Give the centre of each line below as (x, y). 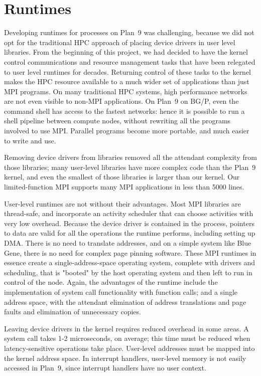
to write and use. (30, 140)
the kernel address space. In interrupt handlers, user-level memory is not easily (125, 358)
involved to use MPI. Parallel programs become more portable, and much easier (127, 131)
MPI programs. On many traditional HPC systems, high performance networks (126, 91)
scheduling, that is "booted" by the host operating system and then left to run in (128, 272)
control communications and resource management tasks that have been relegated (130, 61)
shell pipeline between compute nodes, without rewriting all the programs (117, 121)
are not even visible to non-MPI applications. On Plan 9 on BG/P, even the (121, 101)
